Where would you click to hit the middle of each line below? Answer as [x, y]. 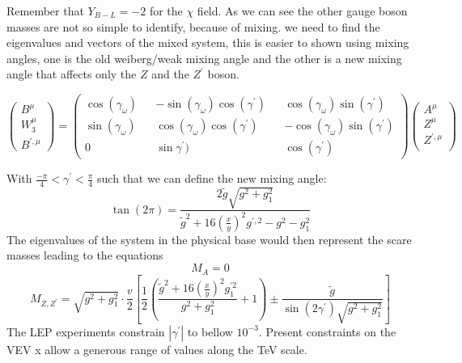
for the [166, 11]
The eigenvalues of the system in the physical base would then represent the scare [209, 239]
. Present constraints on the [327, 331]
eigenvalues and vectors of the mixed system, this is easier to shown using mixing [208, 42]
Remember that [45, 11]
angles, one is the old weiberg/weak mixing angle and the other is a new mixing [204, 58]
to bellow [210, 331]
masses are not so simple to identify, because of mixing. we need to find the [193, 26]
